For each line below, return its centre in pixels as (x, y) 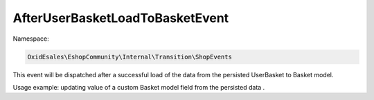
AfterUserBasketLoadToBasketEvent (121, 18)
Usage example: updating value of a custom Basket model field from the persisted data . (139, 87)
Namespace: (31, 39)
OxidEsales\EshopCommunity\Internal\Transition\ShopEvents (130, 57)
